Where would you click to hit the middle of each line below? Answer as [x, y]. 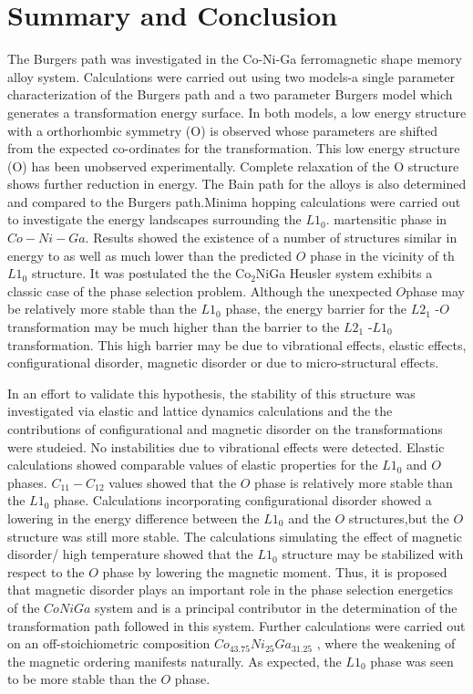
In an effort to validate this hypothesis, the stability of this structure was [211, 393]
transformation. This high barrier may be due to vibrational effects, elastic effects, [237, 344]
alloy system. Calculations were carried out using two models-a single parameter [231, 76]
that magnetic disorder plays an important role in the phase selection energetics [231, 590]
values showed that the [173, 482]
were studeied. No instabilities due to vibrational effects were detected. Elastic [226, 446]
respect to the [46, 571]
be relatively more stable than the [102, 309]
